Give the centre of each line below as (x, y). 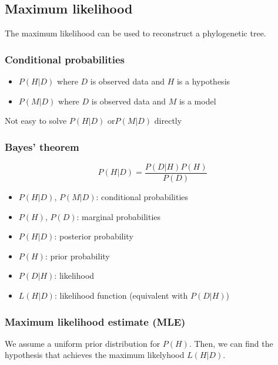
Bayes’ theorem (42, 146)
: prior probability (77, 256)
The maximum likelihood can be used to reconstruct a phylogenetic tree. (135, 33)
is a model (197, 101)
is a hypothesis (203, 81)
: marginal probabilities (119, 216)
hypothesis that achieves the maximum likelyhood (95, 355)
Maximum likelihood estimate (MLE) (95, 321)
